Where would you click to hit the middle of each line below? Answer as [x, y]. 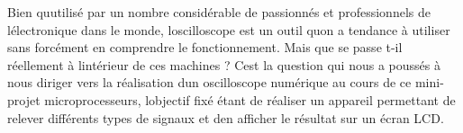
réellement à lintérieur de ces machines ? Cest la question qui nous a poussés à [224, 64]
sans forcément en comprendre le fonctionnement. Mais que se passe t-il [205, 47]
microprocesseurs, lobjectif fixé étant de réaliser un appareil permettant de [250, 99]
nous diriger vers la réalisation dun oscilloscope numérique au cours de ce [209, 82]
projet [24, 99]
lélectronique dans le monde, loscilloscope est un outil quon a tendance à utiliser [229, 29]
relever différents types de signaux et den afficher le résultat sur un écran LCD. [226, 117]
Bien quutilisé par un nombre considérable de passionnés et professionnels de [219, 12]
